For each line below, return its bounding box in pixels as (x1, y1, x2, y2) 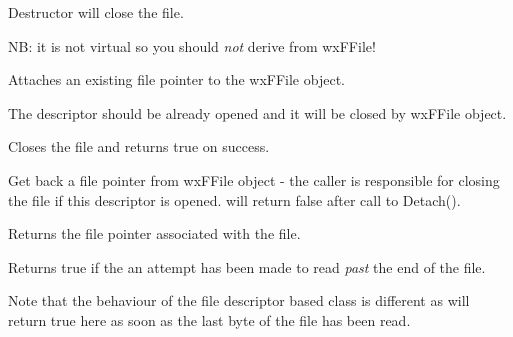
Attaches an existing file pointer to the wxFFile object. (8, 69, 345, 90)
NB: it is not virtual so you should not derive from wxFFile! (8, 35, 376, 56)
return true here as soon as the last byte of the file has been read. (8, 309, 411, 330)
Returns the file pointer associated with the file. (8, 223, 301, 244)
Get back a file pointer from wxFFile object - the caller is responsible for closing (8, 169, 500, 190)
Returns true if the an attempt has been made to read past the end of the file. (8, 256, 486, 277)
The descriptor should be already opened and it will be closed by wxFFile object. (8, 102, 507, 123)
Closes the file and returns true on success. (8, 136, 270, 157)
